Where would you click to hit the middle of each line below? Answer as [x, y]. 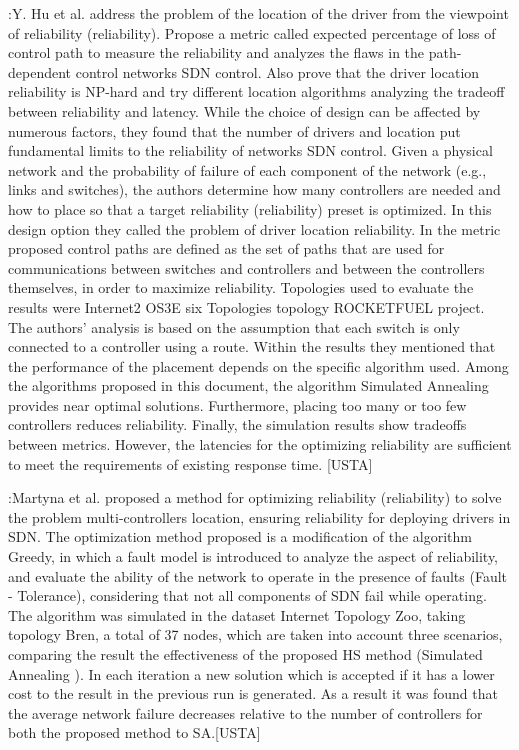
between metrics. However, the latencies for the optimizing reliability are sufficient [260, 444]
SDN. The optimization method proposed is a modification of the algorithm [240, 536]
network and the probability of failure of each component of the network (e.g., [247, 169]
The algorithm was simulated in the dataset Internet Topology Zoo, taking [237, 614]
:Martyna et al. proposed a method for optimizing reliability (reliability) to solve [255, 497]
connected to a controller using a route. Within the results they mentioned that [252, 346]
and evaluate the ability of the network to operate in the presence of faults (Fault [258, 575]
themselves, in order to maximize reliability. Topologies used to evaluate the [241, 287]
